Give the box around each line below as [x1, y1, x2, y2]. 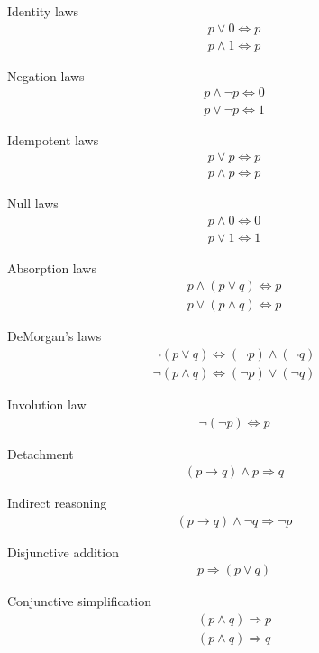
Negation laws [7, 66, 85, 85]
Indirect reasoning [7, 493, 107, 512]
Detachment [7, 444, 74, 463]
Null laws [7, 193, 59, 212]
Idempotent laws [7, 131, 99, 150]
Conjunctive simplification [7, 592, 151, 611]
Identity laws [7, 2, 79, 20]
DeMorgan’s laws [7, 326, 102, 345]
